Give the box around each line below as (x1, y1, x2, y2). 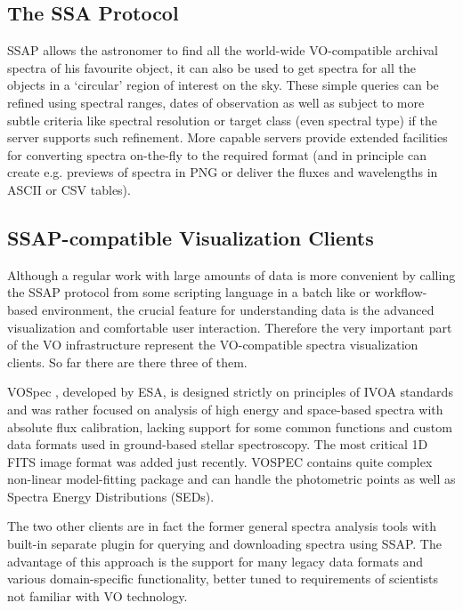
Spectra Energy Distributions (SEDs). (7, 486, 215, 505)
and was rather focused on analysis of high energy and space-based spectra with (7, 399, 443, 418)
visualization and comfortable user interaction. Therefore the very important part (7, 318, 452, 336)
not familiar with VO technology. (7, 586, 188, 605)
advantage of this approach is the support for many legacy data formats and (7, 551, 424, 570)
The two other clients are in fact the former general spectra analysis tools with (7, 517, 437, 535)
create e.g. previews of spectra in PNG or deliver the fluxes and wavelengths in (7, 163, 438, 181)
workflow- (374, 283, 427, 301)
